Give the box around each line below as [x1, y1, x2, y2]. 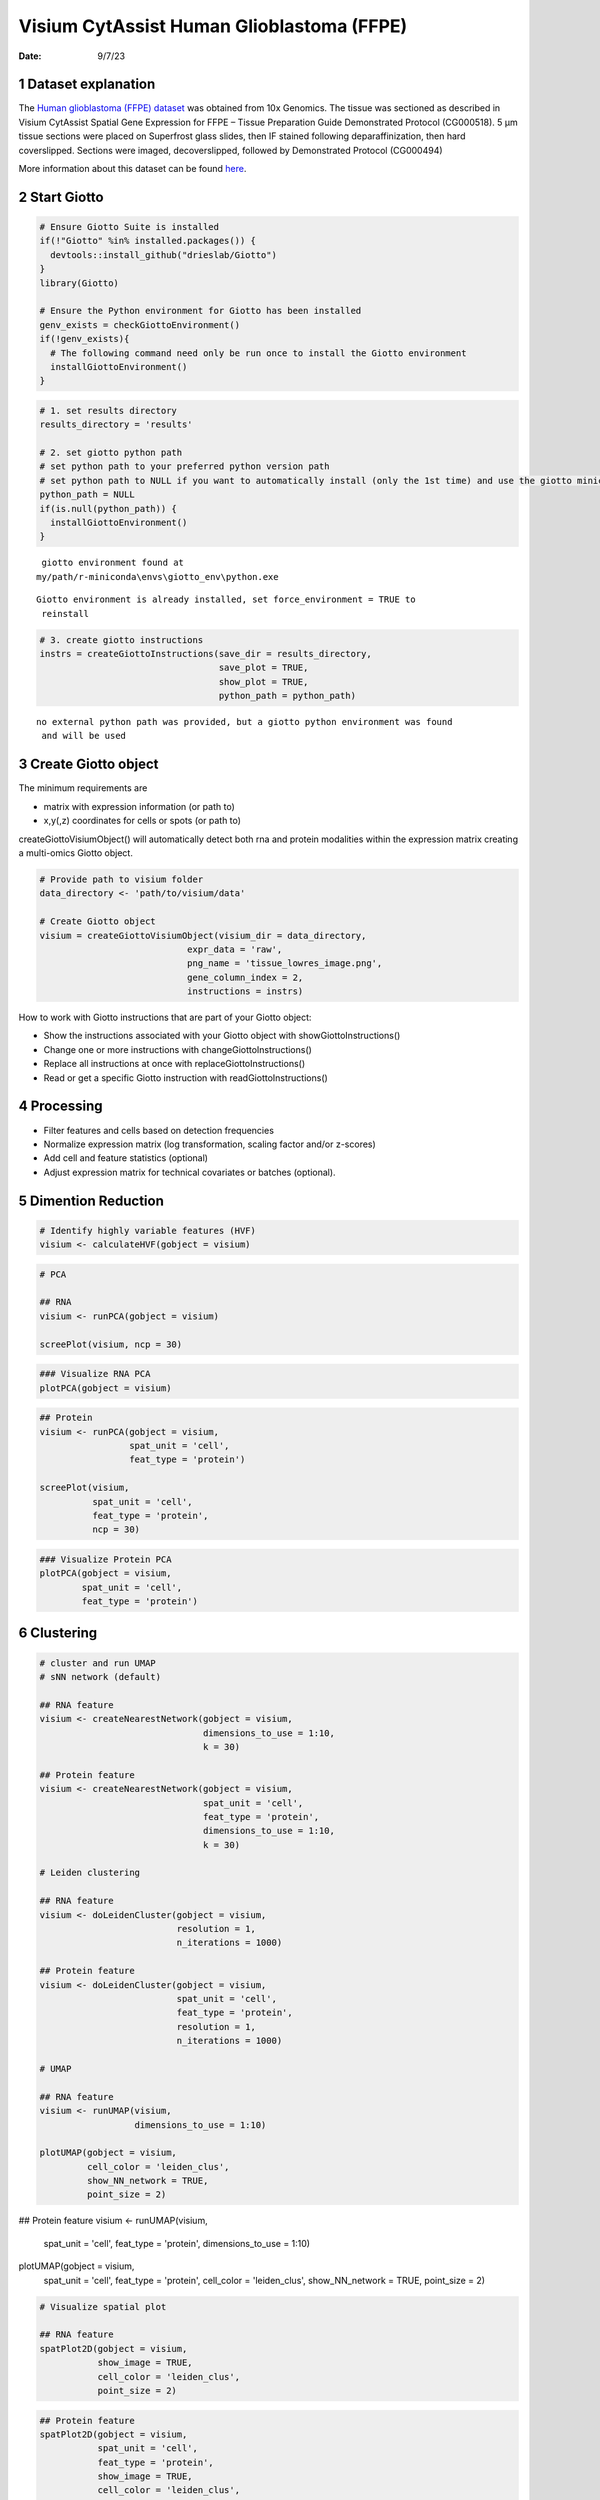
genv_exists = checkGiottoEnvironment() [39, 319, 240, 330]
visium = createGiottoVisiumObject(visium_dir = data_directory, [39, 930, 367, 941]
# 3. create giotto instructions [39, 634, 204, 645]
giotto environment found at [41, 557, 185, 569]
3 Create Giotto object [18, 756, 159, 773]
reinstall [41, 608, 90, 619]
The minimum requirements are [18, 782, 148, 794]
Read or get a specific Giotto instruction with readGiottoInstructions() [43, 1071, 329, 1084]
